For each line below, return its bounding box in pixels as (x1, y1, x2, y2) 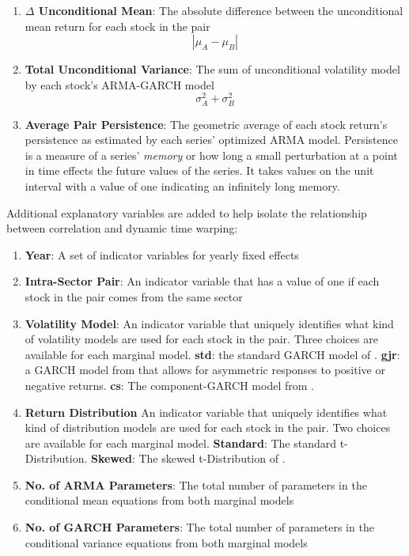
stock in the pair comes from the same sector (25, 288, 243, 304)
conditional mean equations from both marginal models (25, 492, 294, 509)
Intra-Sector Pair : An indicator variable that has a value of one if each (25, 273, 380, 289)
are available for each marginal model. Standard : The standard (25, 434, 337, 451)
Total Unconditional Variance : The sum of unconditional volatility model (25, 61, 400, 78)
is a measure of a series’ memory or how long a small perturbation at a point (25, 146, 398, 163)
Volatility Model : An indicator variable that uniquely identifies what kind (25, 315, 394, 331)
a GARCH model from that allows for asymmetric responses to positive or (25, 361, 385, 378)
